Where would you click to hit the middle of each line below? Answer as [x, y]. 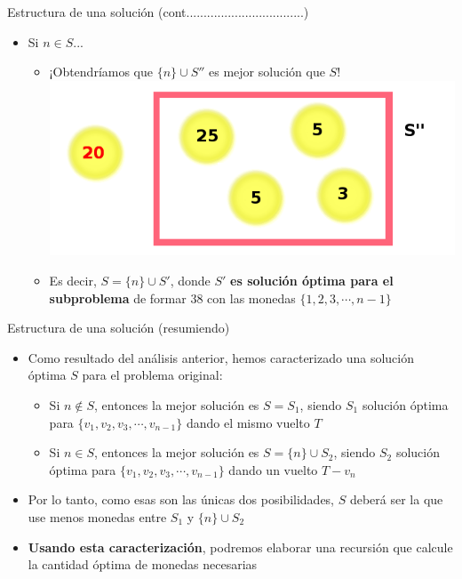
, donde [190, 281]
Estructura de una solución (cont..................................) [158, 12]
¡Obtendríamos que [101, 72]
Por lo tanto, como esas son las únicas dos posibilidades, [181, 499]
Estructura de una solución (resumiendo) [119, 328]
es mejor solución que [267, 72]
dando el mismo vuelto [248, 422]
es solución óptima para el [312, 281]
